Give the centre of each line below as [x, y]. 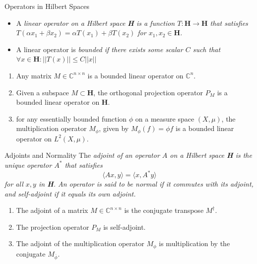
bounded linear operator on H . [63, 102]
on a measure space [165, 118]
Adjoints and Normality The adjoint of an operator [82, 155]
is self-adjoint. [125, 227]
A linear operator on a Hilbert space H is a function [96, 23]
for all [14, 184]
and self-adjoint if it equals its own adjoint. [70, 193]
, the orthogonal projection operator [148, 92]
